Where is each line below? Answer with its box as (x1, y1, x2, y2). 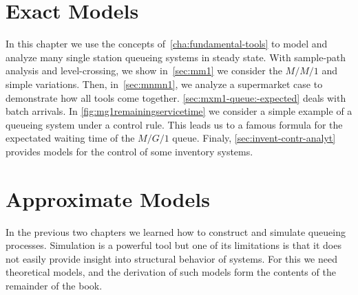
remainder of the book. (6, 278, 103, 292)
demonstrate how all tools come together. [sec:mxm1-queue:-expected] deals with (6, 90, 346, 105)
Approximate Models (6, 184, 210, 212)
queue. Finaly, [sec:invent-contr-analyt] (172, 131, 336, 145)
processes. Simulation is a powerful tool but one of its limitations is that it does (6, 238, 341, 252)
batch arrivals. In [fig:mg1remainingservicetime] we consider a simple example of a (6, 104, 352, 118)
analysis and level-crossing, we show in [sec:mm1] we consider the (6, 63, 282, 78)
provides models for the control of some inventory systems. (6, 144, 253, 158)
